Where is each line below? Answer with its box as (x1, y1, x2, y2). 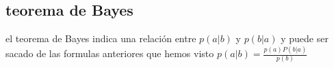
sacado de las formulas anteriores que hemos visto (5, 46, 214, 61)
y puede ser (281, 31, 329, 46)
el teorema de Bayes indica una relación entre (5, 31, 196, 46)
